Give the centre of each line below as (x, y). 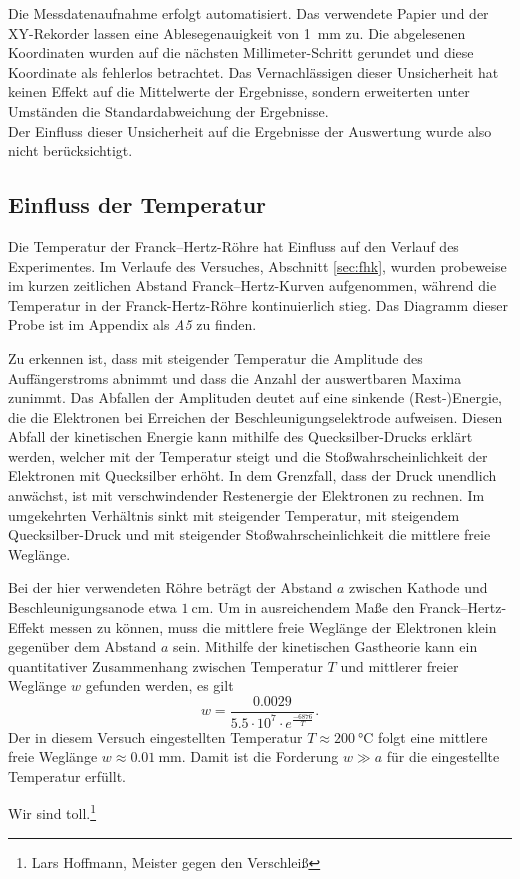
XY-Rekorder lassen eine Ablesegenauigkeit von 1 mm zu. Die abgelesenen (237, 32)
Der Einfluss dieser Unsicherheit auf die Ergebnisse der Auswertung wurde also (250, 130)
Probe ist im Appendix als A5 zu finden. (132, 324)
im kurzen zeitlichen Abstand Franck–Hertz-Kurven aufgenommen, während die (252, 285)
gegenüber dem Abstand (82, 646)
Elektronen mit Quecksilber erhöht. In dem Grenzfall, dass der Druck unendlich (252, 475)
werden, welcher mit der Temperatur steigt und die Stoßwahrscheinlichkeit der (248, 455)
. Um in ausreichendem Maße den (312, 607)
